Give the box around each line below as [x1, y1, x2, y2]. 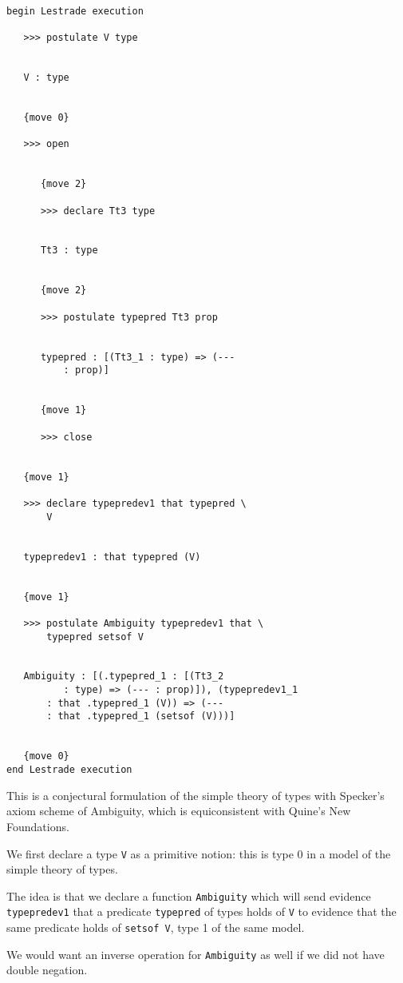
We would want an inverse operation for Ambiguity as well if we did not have [6, 945, 385, 962]
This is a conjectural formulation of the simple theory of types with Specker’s [6, 786, 385, 803]
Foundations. [6, 818, 69, 834]
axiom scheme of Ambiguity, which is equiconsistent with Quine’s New [6, 802, 351, 819]
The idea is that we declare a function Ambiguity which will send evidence [6, 887, 371, 904]
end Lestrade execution [6, 764, 132, 776]
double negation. [6, 961, 88, 978]
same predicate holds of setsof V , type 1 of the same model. [6, 919, 305, 936]
